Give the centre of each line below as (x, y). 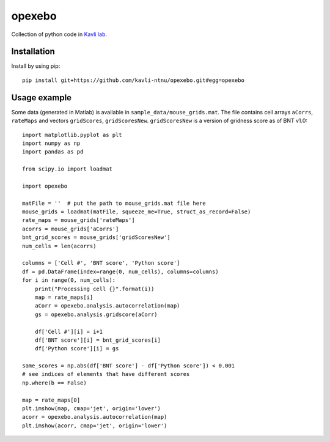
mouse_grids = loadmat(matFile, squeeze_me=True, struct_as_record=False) (137, 212)
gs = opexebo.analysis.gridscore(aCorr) (96, 314)
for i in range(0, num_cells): (69, 280)
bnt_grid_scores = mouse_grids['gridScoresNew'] (96, 238)
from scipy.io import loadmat (68, 169)
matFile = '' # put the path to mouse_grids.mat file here (114, 203)
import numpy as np (51, 143)
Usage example (42, 98)
